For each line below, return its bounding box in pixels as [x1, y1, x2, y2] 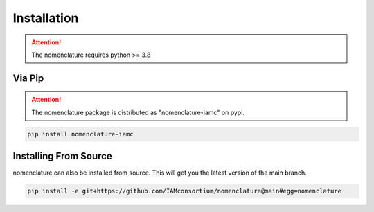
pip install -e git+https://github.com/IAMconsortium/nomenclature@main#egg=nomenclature [27, 187, 342, 195]
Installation [12, 10, 79, 26]
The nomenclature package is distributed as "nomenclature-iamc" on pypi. [31, 108, 245, 116]
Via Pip [12, 72, 44, 84]
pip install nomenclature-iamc [27, 130, 134, 138]
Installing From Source [12, 150, 112, 162]
